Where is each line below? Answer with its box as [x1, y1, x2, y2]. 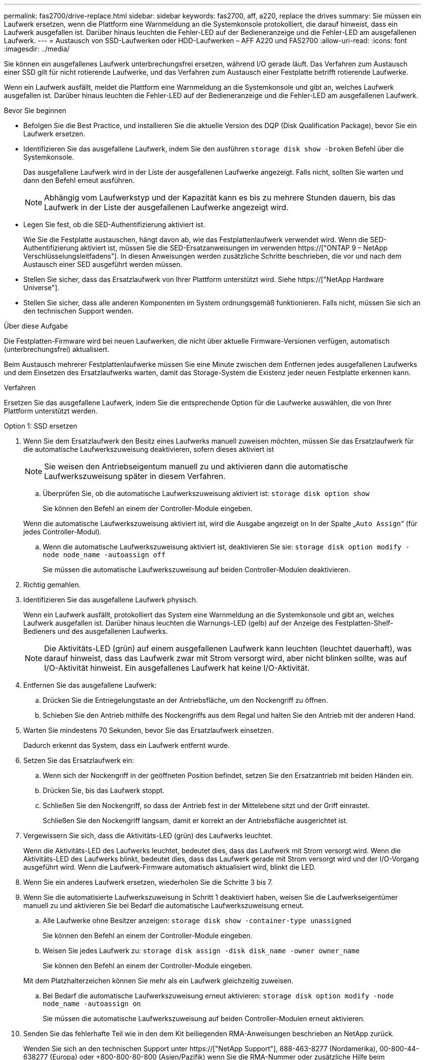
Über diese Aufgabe [4, 322, 68, 330]
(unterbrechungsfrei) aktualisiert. [4, 345, 110, 353]
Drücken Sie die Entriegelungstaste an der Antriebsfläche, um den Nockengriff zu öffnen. [43, 696, 328, 704]
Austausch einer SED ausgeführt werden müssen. [23, 260, 182, 268]
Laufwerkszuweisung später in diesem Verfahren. [44, 471, 226, 481]
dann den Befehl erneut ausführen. [23, 176, 135, 184]
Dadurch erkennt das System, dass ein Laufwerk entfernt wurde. [23, 741, 230, 749]
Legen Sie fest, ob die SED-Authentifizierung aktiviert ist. [23, 220, 205, 229]
